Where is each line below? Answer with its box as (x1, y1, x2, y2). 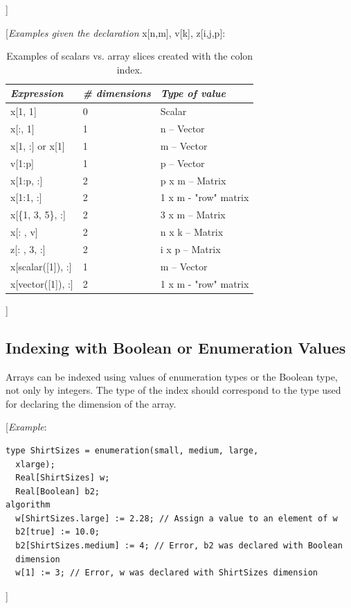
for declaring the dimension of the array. (6, 396, 177, 410)
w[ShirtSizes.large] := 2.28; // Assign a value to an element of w (15, 513, 338, 523)
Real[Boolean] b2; (15, 486, 100, 496)
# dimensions (82, 86, 151, 101)
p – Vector (160, 155, 205, 170)
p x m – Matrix (160, 173, 226, 187)
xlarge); (15, 459, 55, 469)
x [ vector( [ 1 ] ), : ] (10, 276, 73, 290)
